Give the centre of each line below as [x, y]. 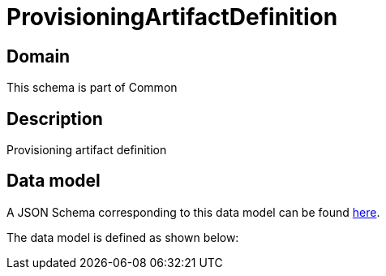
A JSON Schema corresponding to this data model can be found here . [193, 212]
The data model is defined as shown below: [123, 237]
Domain [39, 56]
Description [55, 119]
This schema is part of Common [92, 88]
